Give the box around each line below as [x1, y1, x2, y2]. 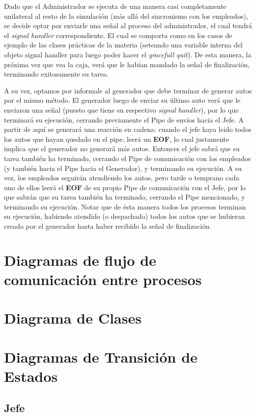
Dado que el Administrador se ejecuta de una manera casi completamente [4, 1, 226, 11]
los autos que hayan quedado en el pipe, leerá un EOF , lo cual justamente [4, 133, 229, 144]
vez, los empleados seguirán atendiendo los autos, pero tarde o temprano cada [4, 172, 239, 183]
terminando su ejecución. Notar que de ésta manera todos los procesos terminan [4, 201, 246, 211]
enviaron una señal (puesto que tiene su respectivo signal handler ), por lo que [4, 104, 239, 115]
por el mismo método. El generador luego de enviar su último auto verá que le [4, 95, 241, 105]
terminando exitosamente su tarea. [4, 69, 109, 79]
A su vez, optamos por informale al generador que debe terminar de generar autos [4, 85, 252, 95]
